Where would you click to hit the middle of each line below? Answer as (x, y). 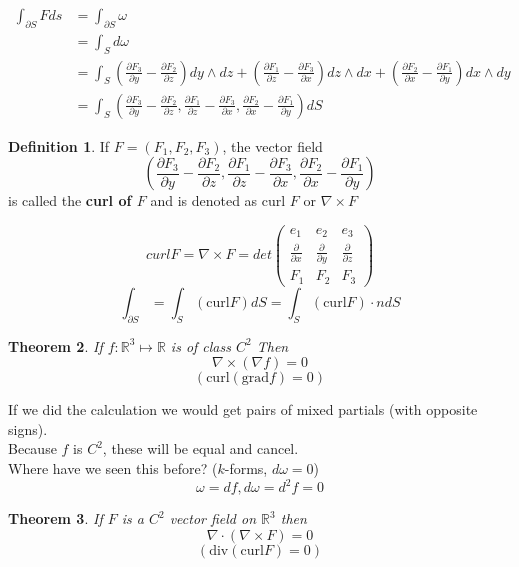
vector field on (213, 518)
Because (32, 448)
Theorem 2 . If (55, 345)
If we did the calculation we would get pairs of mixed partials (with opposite (243, 409)
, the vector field (272, 145)
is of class (200, 345)
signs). (28, 428)
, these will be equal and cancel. (200, 448)
